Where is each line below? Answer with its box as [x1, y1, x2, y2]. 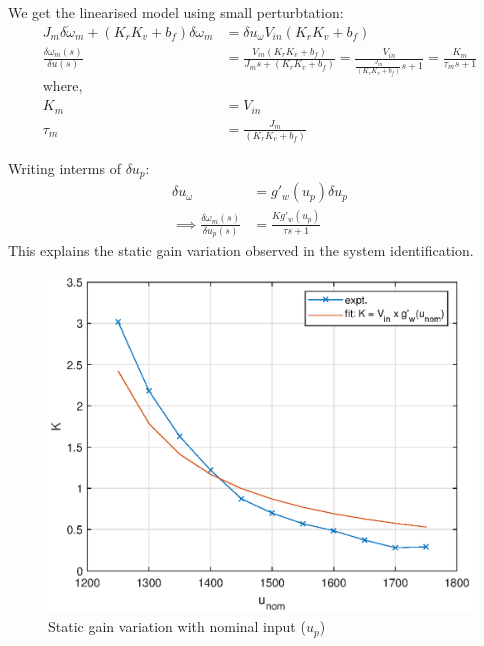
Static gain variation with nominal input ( [48, 616, 306, 637]
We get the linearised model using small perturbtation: [8, 2, 344, 22]
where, [42, 80, 83, 95]
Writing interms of [8, 157, 121, 178]
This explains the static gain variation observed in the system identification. [8, 240, 474, 261]
